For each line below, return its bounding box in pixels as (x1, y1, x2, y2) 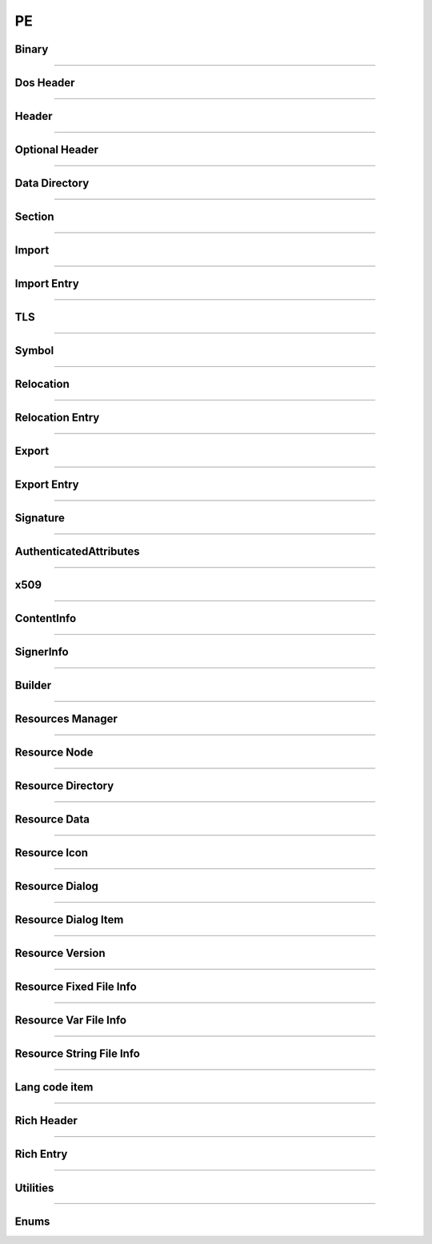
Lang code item (14, 1080, 94, 1094)
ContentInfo (14, 612, 77, 625)
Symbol (14, 344, 54, 357)
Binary (14, 42, 49, 56)
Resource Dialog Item (14, 913, 124, 927)
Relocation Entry (14, 411, 100, 425)
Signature (14, 512, 66, 525)
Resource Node (14, 746, 94, 760)
